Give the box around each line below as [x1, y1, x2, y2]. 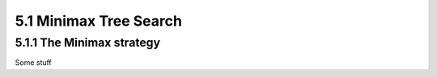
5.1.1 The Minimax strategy [15, 35, 161, 50]
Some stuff [15, 58, 52, 67]
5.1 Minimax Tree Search [15, 12, 182, 30]
